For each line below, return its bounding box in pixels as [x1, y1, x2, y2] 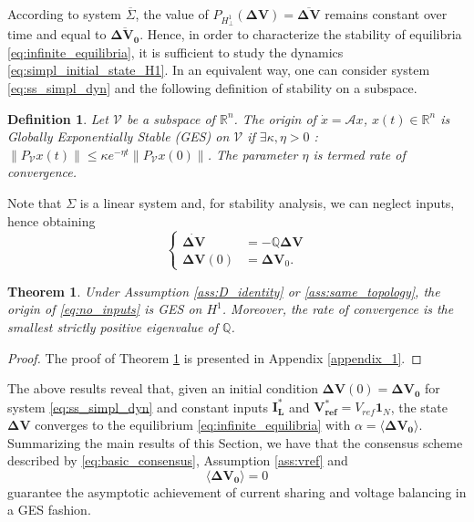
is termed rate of [313, 144, 406, 163]
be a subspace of [126, 109, 215, 128]
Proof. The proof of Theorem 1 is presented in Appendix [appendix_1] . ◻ [7, 348, 422, 367]
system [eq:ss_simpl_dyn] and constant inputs [7, 397, 269, 416]
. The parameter [207, 144, 298, 163]
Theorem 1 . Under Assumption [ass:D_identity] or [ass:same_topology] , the [7, 281, 440, 300]
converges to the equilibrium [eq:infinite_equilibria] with [35, 414, 351, 433]
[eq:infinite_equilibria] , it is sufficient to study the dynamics [7, 42, 344, 61]
